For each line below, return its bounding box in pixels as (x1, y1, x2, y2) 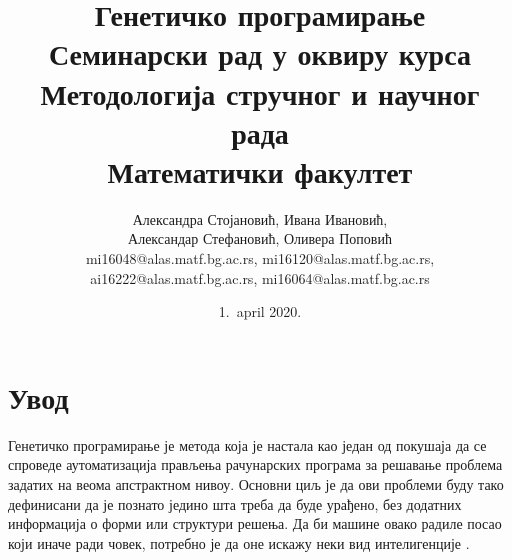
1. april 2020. (218, 301, 302, 322)
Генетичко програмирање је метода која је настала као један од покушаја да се (8, 434, 487, 455)
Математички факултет (107, 150, 413, 191)
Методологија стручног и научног (40, 72, 480, 113)
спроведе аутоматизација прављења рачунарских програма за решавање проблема (8, 454, 503, 475)
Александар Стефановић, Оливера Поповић (128, 228, 392, 249)
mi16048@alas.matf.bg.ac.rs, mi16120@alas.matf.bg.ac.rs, (85, 248, 435, 269)
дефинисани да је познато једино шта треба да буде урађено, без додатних (8, 493, 462, 514)
